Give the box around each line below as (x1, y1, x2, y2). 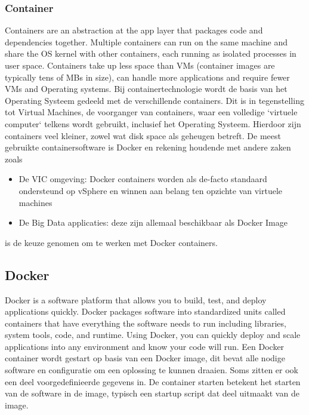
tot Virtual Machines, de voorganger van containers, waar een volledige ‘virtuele (5, 106, 298, 118)
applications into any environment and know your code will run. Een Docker (5, 340, 285, 352)
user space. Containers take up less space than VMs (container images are (5, 59, 275, 71)
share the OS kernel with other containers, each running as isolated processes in (5, 47, 296, 60)
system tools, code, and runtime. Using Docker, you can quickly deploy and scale (5, 328, 301, 341)
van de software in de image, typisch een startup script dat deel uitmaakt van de (5, 387, 299, 399)
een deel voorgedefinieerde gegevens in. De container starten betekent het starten (5, 375, 301, 388)
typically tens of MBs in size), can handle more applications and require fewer (5, 70, 290, 83)
